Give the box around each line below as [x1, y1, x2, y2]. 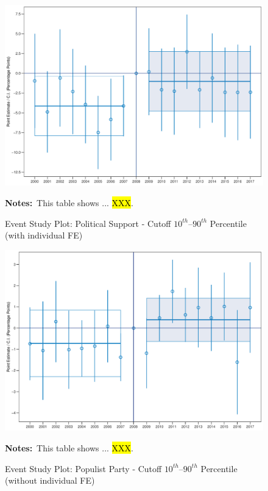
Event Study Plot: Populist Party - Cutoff [5, 462, 162, 475]
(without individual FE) [5, 474, 95, 487]
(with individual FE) [5, 229, 83, 242]
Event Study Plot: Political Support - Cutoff [5, 217, 171, 229]
